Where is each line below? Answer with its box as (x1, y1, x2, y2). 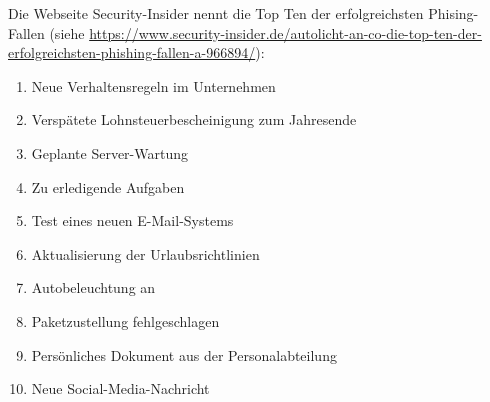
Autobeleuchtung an (31, 277, 156, 298)
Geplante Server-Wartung (31, 142, 188, 163)
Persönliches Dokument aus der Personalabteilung (31, 344, 337, 365)
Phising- (428, 3, 479, 23)
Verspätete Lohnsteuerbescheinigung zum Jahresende (31, 109, 357, 130)
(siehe (49, 22, 85, 43)
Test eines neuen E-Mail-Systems (31, 210, 234, 231)
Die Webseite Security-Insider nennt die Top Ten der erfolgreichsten (8, 3, 424, 23)
